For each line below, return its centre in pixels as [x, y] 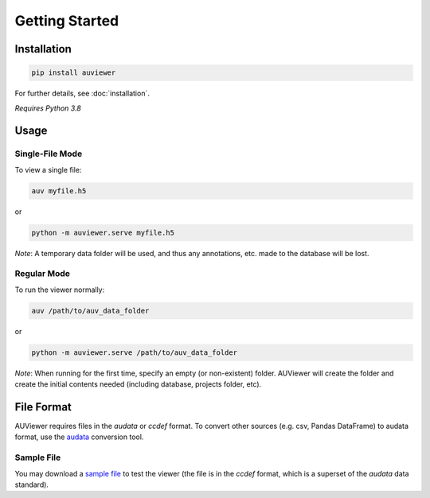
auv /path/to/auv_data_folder [90, 311]
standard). [32, 484]
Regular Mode [43, 274]
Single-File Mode [49, 154]
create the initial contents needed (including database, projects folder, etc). [138, 384]
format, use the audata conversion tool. [79, 437]
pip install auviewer [74, 73]
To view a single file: [48, 169]
